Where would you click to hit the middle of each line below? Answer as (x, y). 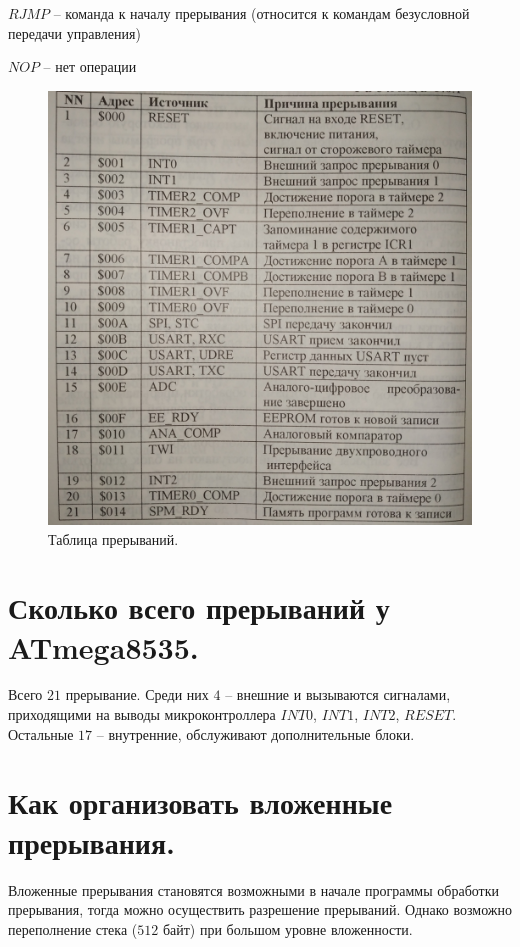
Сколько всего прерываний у (199, 607)
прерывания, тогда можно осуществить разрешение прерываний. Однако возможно (260, 909)
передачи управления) (74, 32)
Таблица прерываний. (113, 538)
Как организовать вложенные (200, 802)
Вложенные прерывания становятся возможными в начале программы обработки (253, 889)
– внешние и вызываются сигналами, (338, 694)
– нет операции (90, 66)
